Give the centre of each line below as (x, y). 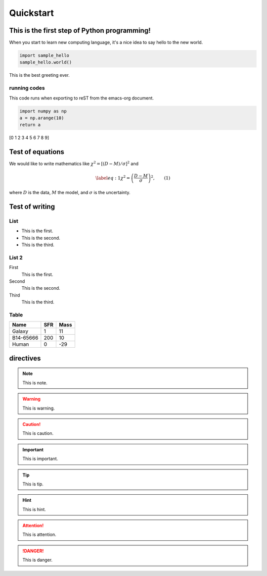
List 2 (16, 258)
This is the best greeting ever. (40, 75)
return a (30, 125)
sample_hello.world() (46, 62)
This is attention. (39, 534)
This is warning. (39, 408)
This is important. (40, 459)
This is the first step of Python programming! (80, 30)
